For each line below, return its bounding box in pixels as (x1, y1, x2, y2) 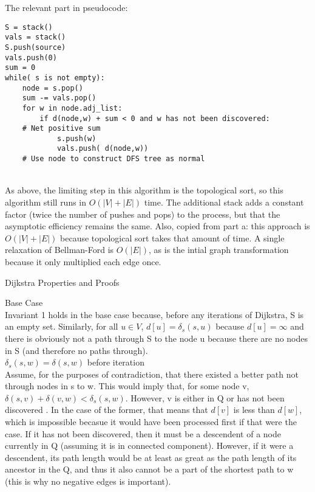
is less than (233, 403, 275, 416)
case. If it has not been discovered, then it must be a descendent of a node (5, 427, 281, 440)
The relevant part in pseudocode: (5, 1, 128, 13)
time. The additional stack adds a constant (144, 195, 304, 208)
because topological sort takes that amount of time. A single (60, 231, 285, 244)
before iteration (87, 356, 144, 369)
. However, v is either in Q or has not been (125, 391, 285, 404)
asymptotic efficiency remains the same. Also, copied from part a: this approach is (5, 220, 310, 232)
